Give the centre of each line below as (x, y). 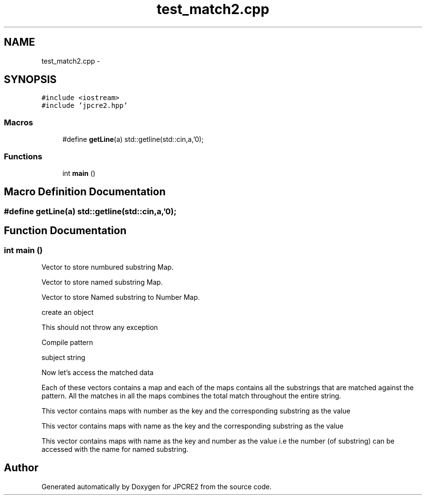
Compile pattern (67, 342)
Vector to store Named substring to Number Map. (121, 297)
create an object (68, 312)
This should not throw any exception (100, 327)
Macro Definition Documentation (85, 192)
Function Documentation (65, 231)
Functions (23, 156)
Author (21, 468)
